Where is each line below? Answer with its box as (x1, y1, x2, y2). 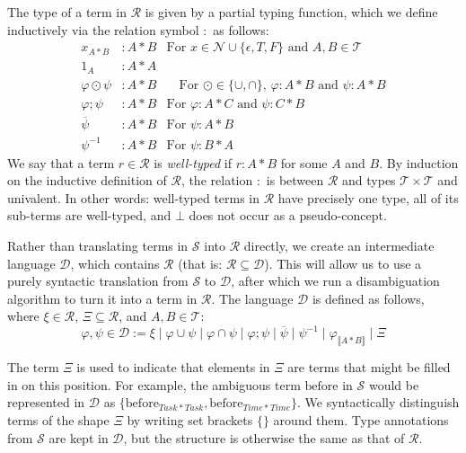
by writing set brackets (127, 410, 253, 429)
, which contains (70, 253, 160, 272)
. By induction (379, 153, 459, 172)
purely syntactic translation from (7, 271, 189, 290)
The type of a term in (7, 3, 127, 21)
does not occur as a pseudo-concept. (189, 206, 387, 225)
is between (266, 171, 324, 190)
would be (368, 375, 419, 394)
